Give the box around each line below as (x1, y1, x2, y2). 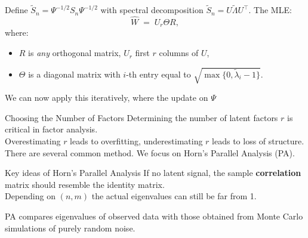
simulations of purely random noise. (5, 221, 135, 234)
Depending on (5, 190, 56, 202)
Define (5, 4, 28, 16)
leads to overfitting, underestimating (70, 135, 203, 147)
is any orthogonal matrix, (28, 47, 121, 59)
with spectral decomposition (100, 4, 204, 16)
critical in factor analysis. (5, 123, 98, 135)
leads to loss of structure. (212, 135, 304, 147)
